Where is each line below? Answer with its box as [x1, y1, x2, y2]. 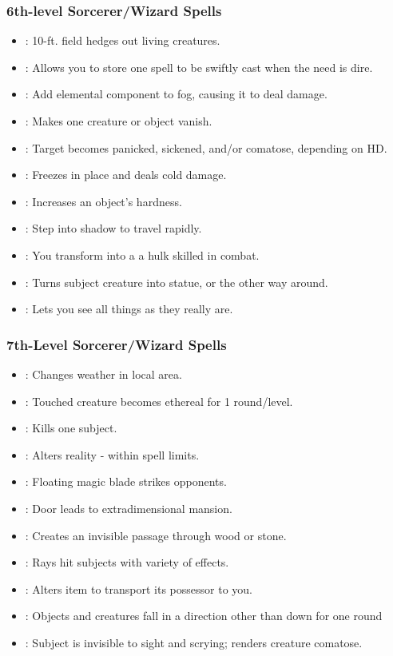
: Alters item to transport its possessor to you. [25, 580, 252, 597]
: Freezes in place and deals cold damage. [25, 166, 227, 183]
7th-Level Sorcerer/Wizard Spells [6, 334, 227, 354]
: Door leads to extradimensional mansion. [25, 499, 232, 516]
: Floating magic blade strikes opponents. [25, 473, 227, 490]
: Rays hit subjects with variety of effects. [25, 554, 229, 571]
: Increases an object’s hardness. [25, 193, 182, 209]
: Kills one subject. [25, 419, 117, 436]
